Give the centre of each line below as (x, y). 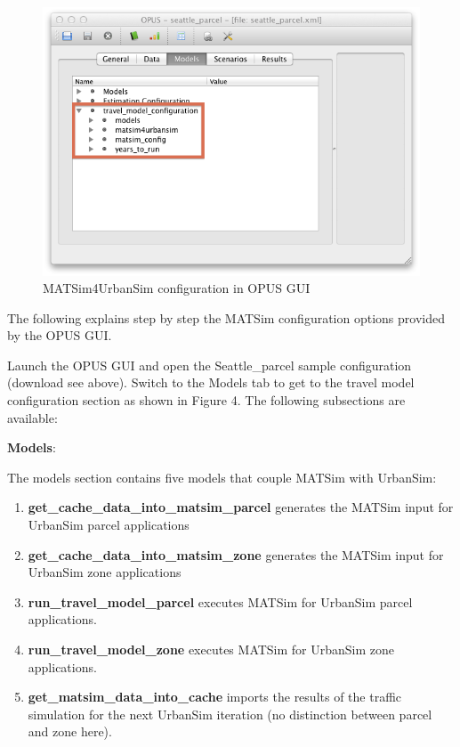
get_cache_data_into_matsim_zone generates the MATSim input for (236, 554)
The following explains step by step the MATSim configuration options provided (226, 317)
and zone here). (70, 731)
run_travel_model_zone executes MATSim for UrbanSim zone (211, 649)
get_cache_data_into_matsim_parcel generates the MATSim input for (241, 507)
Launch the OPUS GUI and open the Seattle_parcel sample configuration (210, 365)
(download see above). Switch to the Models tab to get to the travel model (211, 382)
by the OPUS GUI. (60, 335)
